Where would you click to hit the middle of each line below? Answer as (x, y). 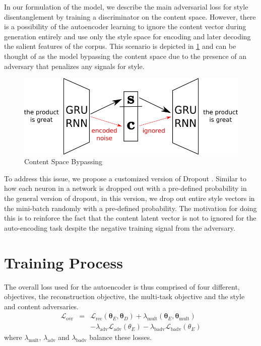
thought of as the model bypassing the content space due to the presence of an (125, 56)
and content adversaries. (42, 306)
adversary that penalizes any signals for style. (74, 66)
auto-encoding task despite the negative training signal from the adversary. (120, 227)
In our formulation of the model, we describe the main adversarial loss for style (126, 7)
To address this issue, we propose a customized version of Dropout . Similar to (125, 178)
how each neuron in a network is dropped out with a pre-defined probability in (125, 188)
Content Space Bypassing (63, 161)
